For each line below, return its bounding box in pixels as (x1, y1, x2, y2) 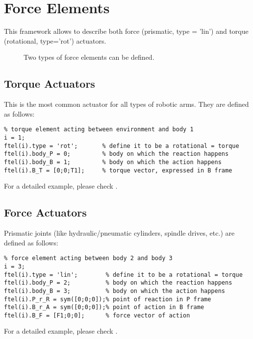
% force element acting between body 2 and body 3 (4, 255, 173, 262)
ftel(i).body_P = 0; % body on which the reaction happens (4, 150, 229, 158)
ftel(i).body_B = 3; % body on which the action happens (4, 287, 226, 294)
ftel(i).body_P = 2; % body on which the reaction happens (4, 279, 232, 287)
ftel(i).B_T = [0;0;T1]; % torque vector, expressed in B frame (4, 167, 232, 174)
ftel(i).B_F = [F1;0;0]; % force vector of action (4, 312, 190, 319)
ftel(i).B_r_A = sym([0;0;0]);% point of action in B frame (4, 304, 204, 311)
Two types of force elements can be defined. (24, 52, 154, 62)
